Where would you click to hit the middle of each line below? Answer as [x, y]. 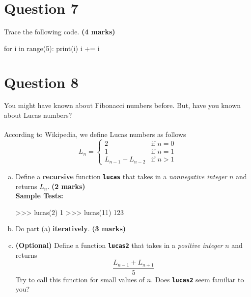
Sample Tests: [39, 196]
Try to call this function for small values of [80, 279]
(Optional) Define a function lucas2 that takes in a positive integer [119, 245]
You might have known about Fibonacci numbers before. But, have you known [123, 105]
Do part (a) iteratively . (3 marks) [70, 229]
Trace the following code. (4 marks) [60, 32]
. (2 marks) [66, 186]
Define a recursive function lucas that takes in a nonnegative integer [121, 176]
